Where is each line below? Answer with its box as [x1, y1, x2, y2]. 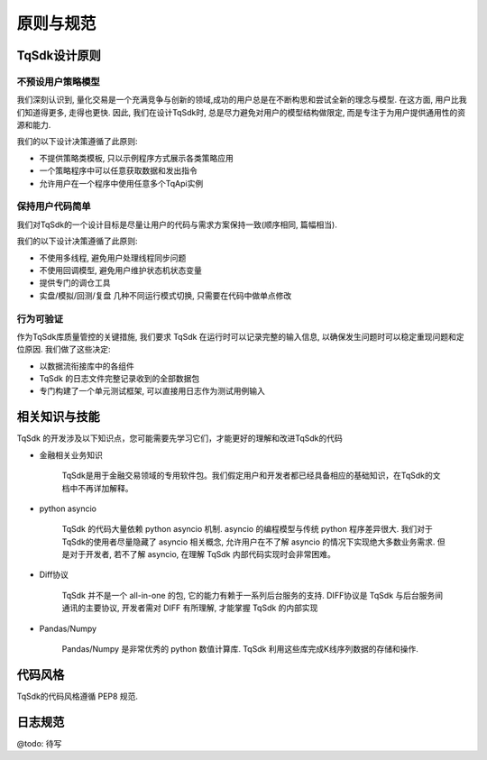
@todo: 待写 [16, 737, 62, 748]
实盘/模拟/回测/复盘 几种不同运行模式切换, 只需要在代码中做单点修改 [39, 289, 292, 301]
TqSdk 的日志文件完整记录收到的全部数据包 [39, 373, 200, 384]
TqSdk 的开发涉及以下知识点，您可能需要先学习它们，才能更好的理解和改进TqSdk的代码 [16, 433, 343, 444]
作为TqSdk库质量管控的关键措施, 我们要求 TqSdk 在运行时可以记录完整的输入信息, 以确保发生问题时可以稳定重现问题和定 [16, 331, 464, 342]
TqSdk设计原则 [16, 48, 101, 63]
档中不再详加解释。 [61, 482, 133, 493]
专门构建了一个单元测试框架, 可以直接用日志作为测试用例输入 [39, 386, 265, 397]
